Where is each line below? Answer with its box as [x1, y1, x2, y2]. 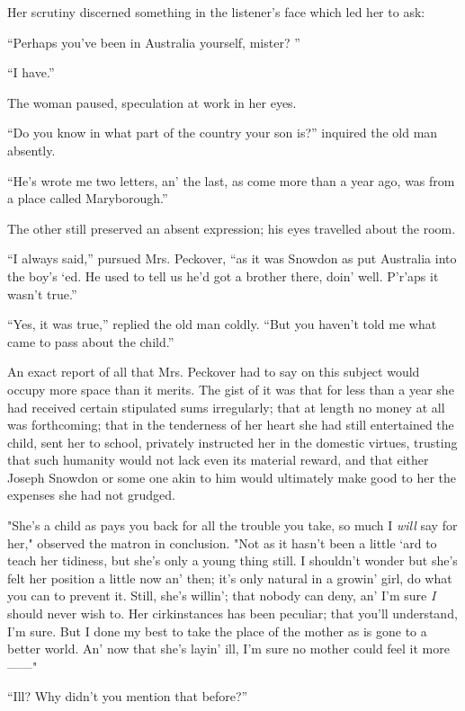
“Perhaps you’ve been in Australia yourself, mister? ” [7, 32, 300, 51]
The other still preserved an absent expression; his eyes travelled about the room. [7, 218, 456, 237]
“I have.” [7, 63, 55, 82]
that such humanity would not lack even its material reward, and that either [7, 450, 429, 469]
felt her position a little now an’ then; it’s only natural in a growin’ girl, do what [7, 568, 452, 587]
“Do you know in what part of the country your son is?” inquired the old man [7, 123, 438, 142]
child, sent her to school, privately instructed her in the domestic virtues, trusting [7, 432, 458, 451]
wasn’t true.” [7, 284, 77, 303]
